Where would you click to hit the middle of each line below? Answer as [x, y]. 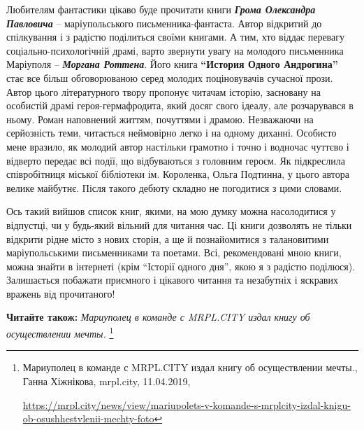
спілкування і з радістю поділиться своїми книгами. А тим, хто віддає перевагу [175, 37]
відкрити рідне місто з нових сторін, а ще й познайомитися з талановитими [168, 238]
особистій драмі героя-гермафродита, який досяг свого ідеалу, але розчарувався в [180, 105]
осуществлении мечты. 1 [60, 332]
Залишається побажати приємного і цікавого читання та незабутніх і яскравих [172, 280]
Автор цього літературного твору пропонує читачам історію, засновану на [163, 91]
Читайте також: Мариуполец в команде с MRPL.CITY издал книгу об [158, 317]
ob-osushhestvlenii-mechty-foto [88, 418]
